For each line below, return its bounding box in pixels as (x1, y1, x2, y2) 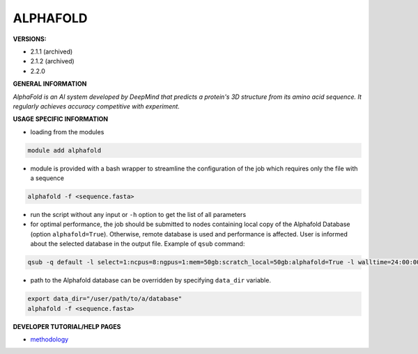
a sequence (30, 174, 64, 182)
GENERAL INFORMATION (13, 80, 87, 88)
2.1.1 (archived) (30, 47, 73, 56)
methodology (30, 335, 69, 344)
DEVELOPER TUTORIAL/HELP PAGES (13, 322, 121, 330)
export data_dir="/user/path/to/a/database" (27, 295, 183, 303)
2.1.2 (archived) (30, 57, 75, 65)
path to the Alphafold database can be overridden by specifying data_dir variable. (30, 276, 272, 284)
